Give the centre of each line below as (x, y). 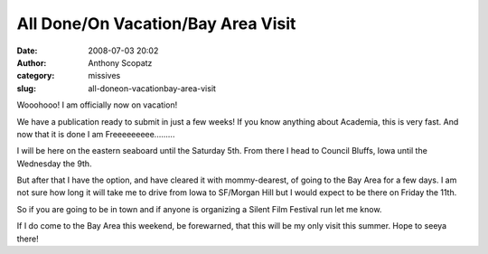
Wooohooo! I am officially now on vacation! (97, 105)
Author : (32, 62)
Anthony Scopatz (120, 62)
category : (36, 76)
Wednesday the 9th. (54, 164)
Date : (27, 51)
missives (104, 76)
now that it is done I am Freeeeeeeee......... (96, 134)
